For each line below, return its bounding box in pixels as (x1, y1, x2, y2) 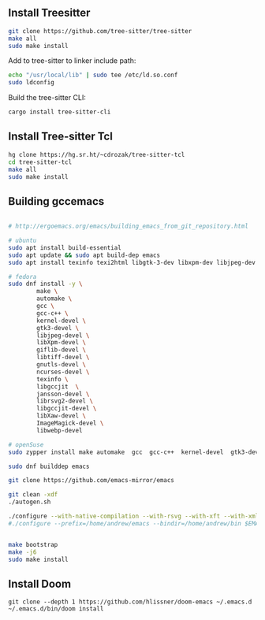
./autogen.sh (8, 498, 51, 507)
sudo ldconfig (8, 79, 55, 87)
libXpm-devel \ (36, 339, 87, 347)
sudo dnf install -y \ (8, 280, 83, 288)
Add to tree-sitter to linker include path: (8, 56, 136, 65)
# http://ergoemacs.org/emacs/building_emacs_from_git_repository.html (8, 222, 248, 231)
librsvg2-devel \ (36, 397, 93, 405)
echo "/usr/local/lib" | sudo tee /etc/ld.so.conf (8, 71, 178, 80)
